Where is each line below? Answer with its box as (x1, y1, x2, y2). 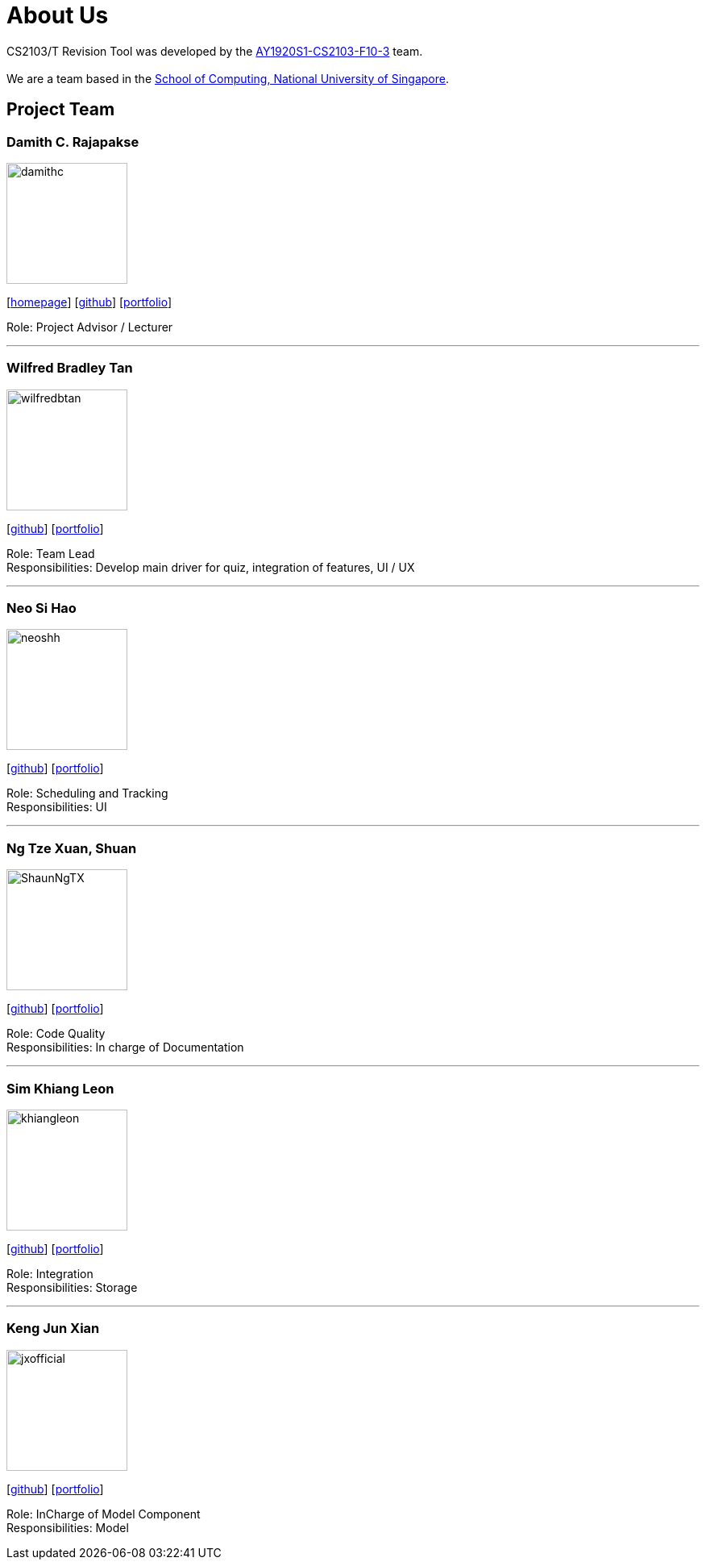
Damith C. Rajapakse (6, 133, 139, 150)
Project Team (6, 99, 115, 120)
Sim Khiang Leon (6, 1080, 114, 1097)
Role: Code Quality (6, 1027, 106, 1041)
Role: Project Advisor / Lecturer (6, 319, 173, 334)
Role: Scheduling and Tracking (6, 786, 168, 801)
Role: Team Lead (6, 546, 95, 560)
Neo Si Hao (6, 600, 77, 617)
